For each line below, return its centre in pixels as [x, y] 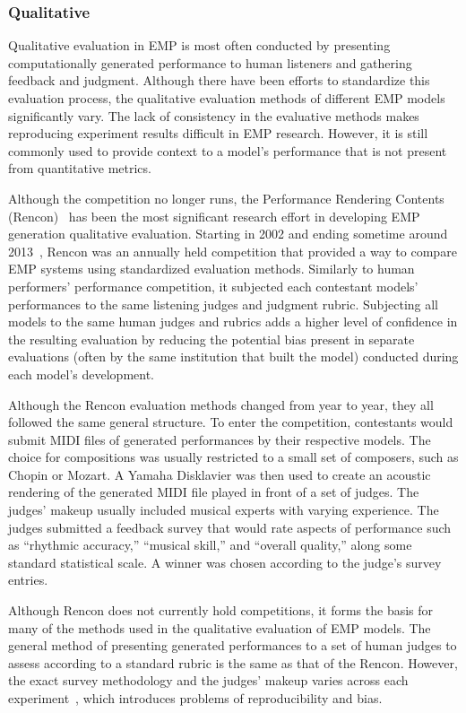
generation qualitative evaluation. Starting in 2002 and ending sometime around [228, 234]
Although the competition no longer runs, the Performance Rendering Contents [226, 198]
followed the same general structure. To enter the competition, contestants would [231, 422]
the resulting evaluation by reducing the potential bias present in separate [211, 339]
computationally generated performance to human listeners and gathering [210, 62]
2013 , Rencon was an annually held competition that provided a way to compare [233, 251]
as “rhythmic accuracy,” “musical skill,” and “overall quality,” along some [210, 545]
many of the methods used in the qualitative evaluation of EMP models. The [220, 627]
